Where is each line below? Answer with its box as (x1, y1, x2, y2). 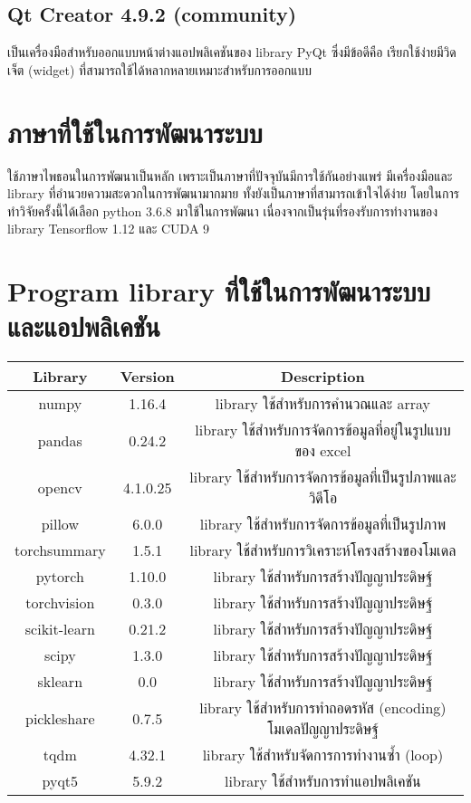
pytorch (35, 566, 84, 588)
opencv (37, 476, 82, 498)
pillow (41, 513, 79, 535)
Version (120, 366, 175, 387)
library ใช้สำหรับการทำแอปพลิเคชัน (225, 770, 421, 792)
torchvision (25, 592, 95, 614)
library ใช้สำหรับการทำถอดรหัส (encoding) (199, 697, 447, 719)
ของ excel (294, 440, 351, 462)
